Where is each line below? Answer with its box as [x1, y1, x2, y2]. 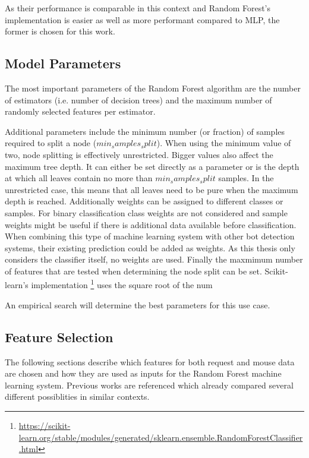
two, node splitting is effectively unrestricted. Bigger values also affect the [5, 148, 273, 160]
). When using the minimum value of [156, 137, 291, 149]
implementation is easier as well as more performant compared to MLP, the [5, 13, 280, 26]
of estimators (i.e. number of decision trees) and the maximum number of [5, 93, 272, 106]
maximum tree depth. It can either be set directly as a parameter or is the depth [5, 160, 299, 172]
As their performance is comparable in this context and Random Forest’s [5, 2, 271, 14]
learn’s [5, 279, 29, 291]
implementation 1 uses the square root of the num [31, 277, 213, 291]
